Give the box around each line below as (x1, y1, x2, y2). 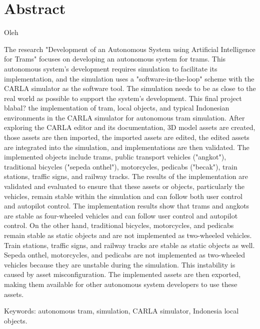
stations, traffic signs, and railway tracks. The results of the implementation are (4, 171, 248, 181)
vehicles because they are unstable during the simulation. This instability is (4, 259, 235, 269)
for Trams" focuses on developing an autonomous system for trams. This (4, 53, 226, 64)
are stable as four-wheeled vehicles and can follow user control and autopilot (4, 210, 238, 220)
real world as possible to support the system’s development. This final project (4, 92, 242, 103)
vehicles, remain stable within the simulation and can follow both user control (4, 190, 242, 201)
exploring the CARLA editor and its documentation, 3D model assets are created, (4, 122, 255, 132)
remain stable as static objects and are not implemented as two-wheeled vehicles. (4, 230, 252, 240)
